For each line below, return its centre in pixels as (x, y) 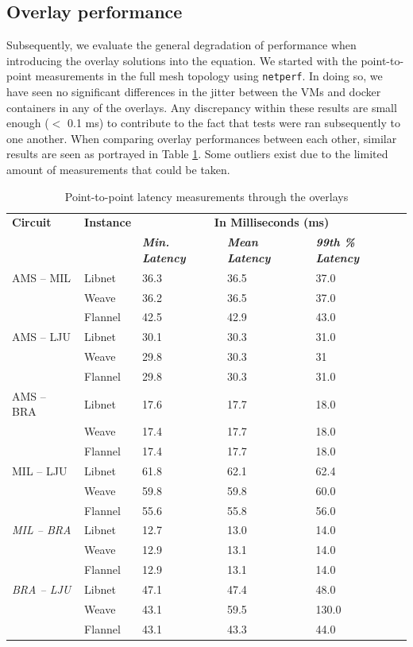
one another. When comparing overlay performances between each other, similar (202, 138)
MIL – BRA (42, 530)
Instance (108, 222)
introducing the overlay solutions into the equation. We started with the (182, 60)
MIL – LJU (40, 470)
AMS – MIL (42, 277)
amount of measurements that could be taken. (118, 170)
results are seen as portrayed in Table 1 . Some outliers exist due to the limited (197, 154)
